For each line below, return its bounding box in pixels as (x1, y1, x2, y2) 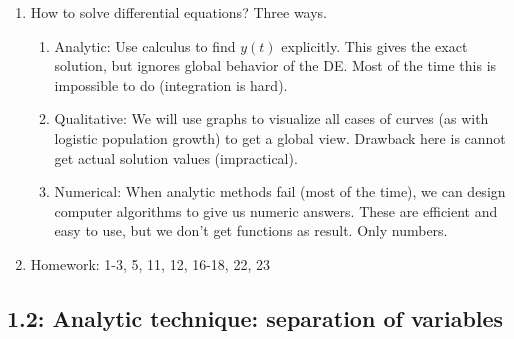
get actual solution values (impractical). (54, 147, 298, 168)
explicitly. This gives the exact (281, 35, 468, 56)
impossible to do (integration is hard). (54, 74, 288, 95)
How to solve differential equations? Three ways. (30, 2, 328, 22)
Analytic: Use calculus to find (54, 35, 236, 56)
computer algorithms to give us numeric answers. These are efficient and (54, 200, 498, 221)
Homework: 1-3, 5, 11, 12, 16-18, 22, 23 (30, 253, 270, 274)
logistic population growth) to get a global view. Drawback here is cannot (54, 127, 506, 148)
